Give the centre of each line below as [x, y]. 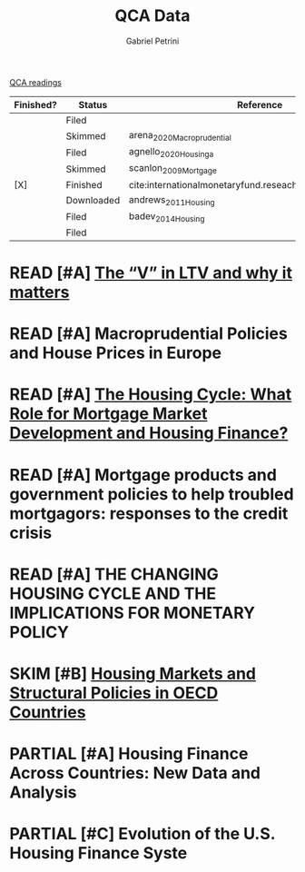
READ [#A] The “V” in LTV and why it [151, 273]
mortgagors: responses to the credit [149, 513]
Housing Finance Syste [98, 853]
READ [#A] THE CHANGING [114, 574]
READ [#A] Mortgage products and [143, 475]
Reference [260, 104]
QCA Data [152, 16]
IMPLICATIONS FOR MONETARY [133, 613]
